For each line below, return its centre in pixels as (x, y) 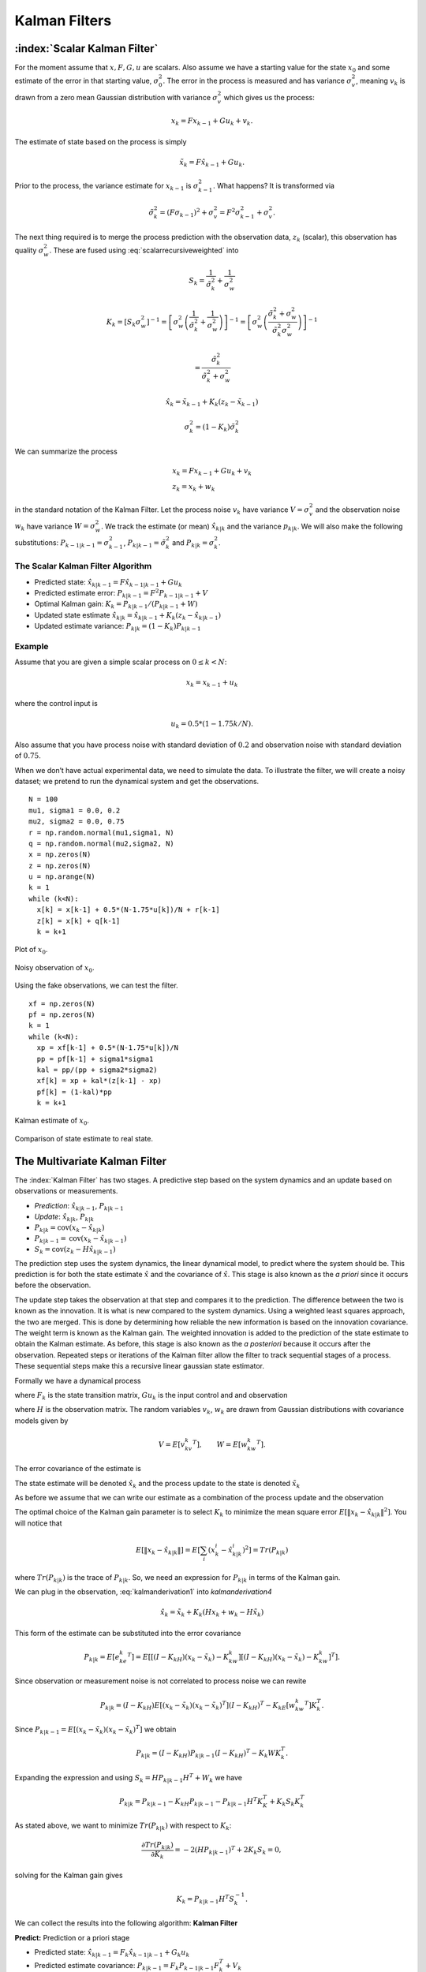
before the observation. (53, 1285)
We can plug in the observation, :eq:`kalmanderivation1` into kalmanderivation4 (143, 1592)
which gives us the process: (269, 97)
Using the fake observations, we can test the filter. (97, 985)
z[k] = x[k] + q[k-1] (78, 921)
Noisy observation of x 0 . (54, 968)
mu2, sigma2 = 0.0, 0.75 (77, 822)
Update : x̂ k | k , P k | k (64, 1217)
